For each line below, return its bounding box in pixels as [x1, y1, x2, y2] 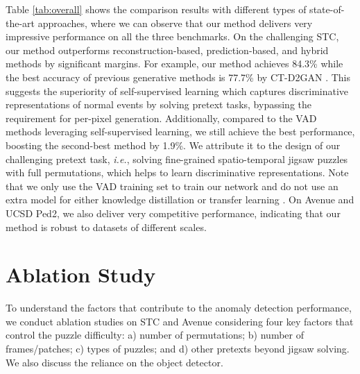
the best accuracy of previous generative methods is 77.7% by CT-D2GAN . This [6, 69, 350, 84]
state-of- [309, 2, 345, 16]
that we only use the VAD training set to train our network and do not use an [6, 178, 338, 193]
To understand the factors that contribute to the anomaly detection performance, [6, 300, 352, 315]
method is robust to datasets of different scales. [6, 219, 207, 234]
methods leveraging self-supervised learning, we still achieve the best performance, [6, 124, 355, 139]
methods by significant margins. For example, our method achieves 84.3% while [6, 56, 343, 71]
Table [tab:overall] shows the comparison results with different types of [6, 2, 307, 16]
